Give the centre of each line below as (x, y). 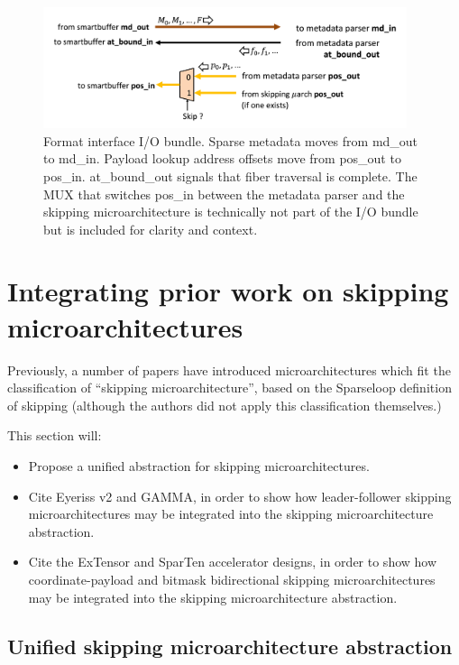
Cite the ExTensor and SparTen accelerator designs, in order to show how (233, 562)
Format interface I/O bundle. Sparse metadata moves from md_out (231, 140)
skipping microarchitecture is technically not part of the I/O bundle (231, 212)
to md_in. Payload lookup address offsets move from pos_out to (222, 158)
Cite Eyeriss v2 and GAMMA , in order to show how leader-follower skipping (240, 496)
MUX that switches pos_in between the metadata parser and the (224, 194)
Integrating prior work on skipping (228, 291)
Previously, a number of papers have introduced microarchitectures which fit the (229, 369)
